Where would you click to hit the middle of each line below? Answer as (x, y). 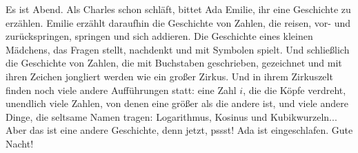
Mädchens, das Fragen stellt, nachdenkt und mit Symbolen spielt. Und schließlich (178, 49)
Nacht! (20, 143)
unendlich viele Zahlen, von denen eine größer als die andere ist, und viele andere (177, 103)
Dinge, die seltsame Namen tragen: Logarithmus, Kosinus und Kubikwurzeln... (171, 116)
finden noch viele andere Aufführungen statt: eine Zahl (121, 90)
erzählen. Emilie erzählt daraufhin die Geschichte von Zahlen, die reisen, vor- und (178, 22)
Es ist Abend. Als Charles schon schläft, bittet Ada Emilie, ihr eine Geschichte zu (178, 9)
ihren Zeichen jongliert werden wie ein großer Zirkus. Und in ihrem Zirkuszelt (169, 76)
